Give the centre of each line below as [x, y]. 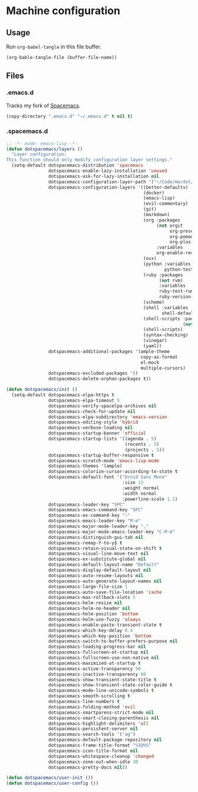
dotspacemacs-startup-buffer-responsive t [101, 455]
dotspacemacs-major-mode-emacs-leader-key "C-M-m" [112, 532]
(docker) [154, 193]
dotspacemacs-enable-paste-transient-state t [105, 625]
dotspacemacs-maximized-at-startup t [95, 663]
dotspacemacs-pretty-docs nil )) [88, 767]
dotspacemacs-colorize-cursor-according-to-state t [113, 472]
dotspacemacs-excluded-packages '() [93, 373]
